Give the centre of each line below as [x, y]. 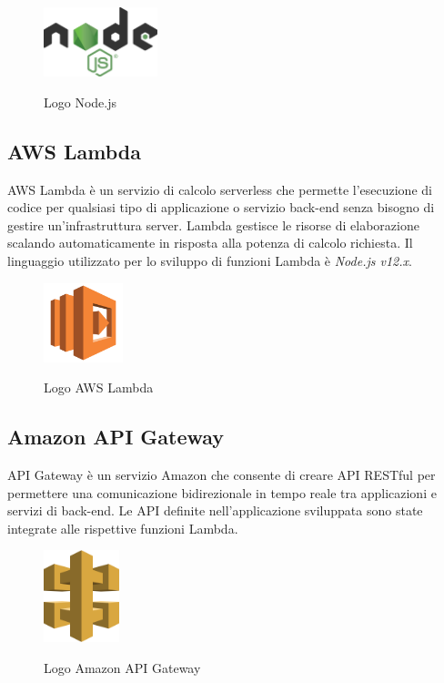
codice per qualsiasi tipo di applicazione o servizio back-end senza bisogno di [221, 207]
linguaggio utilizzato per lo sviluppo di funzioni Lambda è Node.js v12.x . [210, 260]
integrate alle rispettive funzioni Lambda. [123, 528]
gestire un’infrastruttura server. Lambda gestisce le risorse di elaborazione [213, 224]
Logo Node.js [80, 102]
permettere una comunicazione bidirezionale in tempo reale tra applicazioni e [222, 492]
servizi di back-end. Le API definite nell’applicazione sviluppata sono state [215, 510]
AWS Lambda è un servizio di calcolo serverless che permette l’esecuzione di [220, 189]
